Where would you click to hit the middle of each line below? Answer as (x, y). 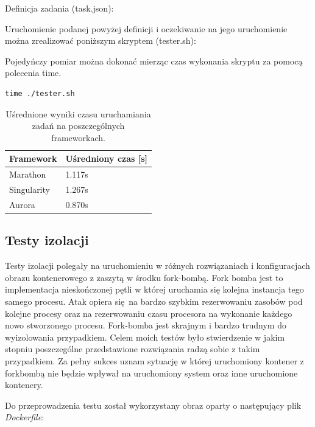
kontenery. (24, 385)
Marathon (28, 174)
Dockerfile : (25, 417)
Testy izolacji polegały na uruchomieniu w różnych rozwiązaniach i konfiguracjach (157, 266)
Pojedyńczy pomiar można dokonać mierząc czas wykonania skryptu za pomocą (154, 61)
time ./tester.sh (40, 93)
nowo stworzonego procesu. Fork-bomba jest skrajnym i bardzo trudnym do (146, 325)
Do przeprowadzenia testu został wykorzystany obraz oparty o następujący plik (153, 405)
